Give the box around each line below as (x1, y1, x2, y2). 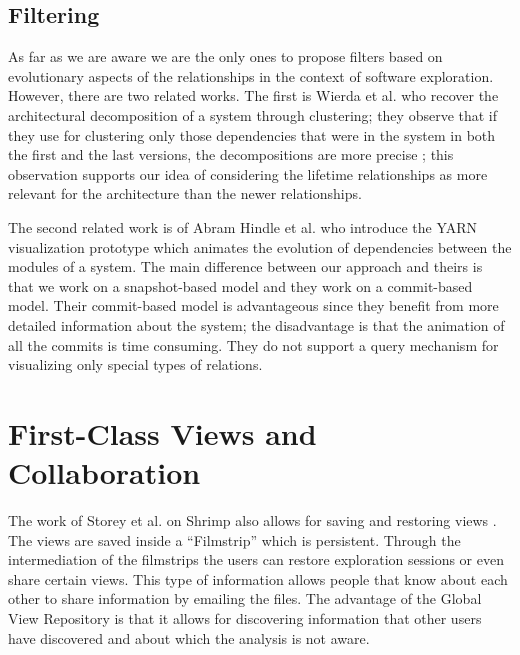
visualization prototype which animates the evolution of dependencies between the (8, 236, 512, 257)
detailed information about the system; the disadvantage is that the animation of (8, 314, 505, 335)
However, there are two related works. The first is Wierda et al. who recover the (8, 85, 499, 106)
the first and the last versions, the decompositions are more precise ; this (8, 144, 454, 165)
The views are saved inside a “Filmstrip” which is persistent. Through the (8, 529, 461, 550)
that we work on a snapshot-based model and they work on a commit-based (8, 275, 473, 296)
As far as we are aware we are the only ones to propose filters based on (8, 46, 443, 67)
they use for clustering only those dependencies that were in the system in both (8, 124, 496, 145)
